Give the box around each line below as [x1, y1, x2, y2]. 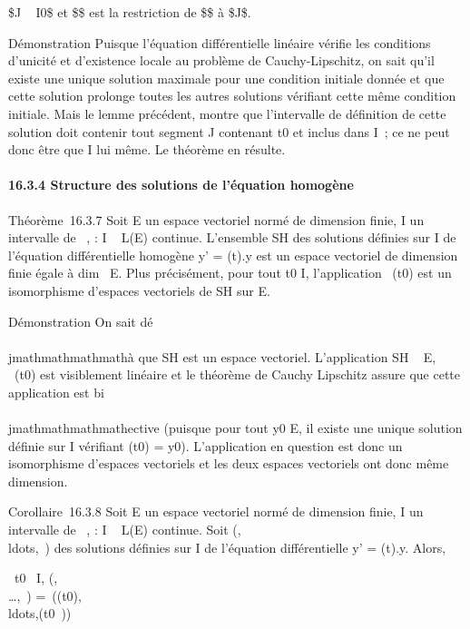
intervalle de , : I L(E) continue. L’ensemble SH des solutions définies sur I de [8, 228, 456, 247]
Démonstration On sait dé [8, 311, 153, 330]
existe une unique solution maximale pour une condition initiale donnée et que [8, 68, 445, 87]
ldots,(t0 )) [8, 604, 72, 623]
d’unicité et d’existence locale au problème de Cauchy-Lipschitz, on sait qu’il [8, 51, 435, 70]
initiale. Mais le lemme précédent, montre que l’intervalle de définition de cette [8, 103, 446, 123]
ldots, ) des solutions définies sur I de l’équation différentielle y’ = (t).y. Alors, [8, 537, 446, 556]
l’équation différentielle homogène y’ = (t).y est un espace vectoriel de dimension [8, 245, 458, 264]
